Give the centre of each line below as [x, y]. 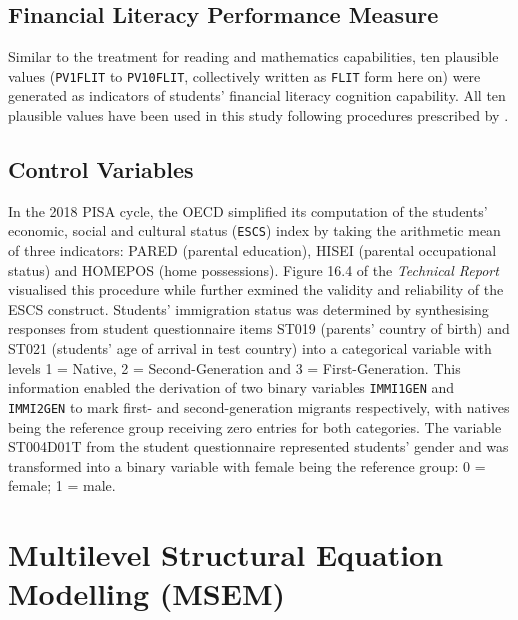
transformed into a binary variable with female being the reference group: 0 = [247, 465]
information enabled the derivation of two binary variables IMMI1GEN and [231, 387]
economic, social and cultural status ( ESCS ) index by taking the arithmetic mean [254, 230]
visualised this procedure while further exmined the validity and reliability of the [256, 289]
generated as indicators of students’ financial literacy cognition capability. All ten [257, 95]
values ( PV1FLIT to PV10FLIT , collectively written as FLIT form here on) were [244, 75]
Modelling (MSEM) [146, 593]
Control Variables [101, 169]
